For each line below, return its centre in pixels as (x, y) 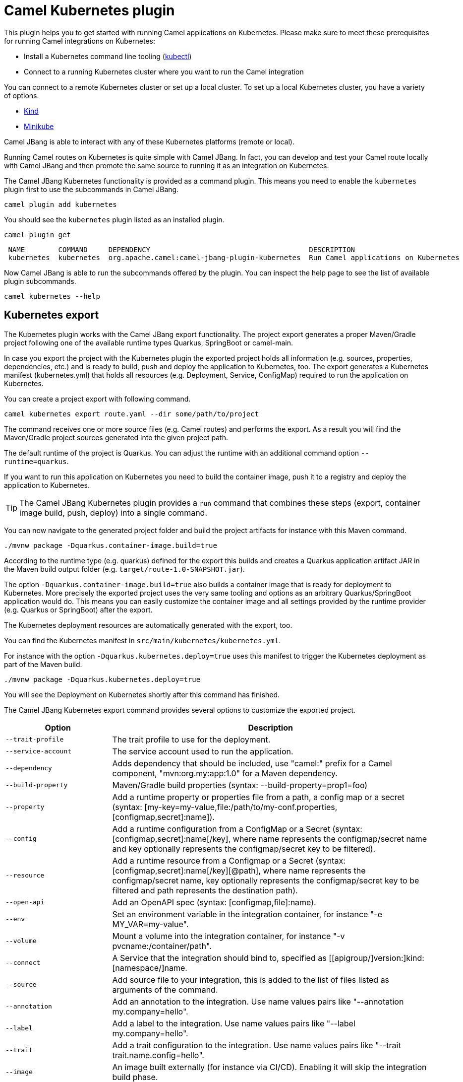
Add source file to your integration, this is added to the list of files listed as (251, 980)
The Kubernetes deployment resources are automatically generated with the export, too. (148, 625)
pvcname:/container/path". (162, 946)
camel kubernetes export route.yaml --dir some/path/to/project (132, 414)
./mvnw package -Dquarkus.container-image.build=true (111, 545)
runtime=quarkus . (36, 461)
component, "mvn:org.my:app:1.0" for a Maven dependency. (225, 773)
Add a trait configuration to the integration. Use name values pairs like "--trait (257, 1045)
